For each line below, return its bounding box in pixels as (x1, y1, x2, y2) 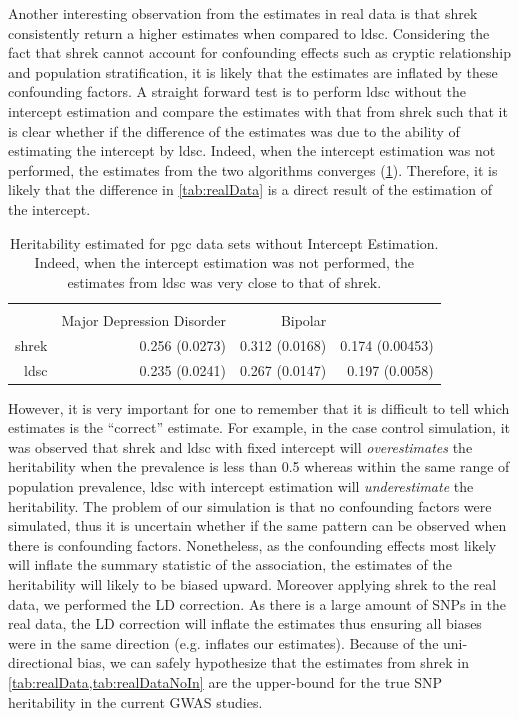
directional (8, 652, 73, 673)
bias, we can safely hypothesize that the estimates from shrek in (77, 652, 470, 673)
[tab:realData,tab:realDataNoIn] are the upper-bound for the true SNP (8, 671, 443, 692)
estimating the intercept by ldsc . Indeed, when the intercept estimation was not (8, 140, 496, 161)
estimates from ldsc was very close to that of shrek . (67, 271, 382, 292)
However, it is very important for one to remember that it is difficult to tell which (8, 397, 510, 418)
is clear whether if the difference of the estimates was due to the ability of (8, 120, 460, 141)
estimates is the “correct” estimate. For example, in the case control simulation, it (8, 417, 511, 438)
